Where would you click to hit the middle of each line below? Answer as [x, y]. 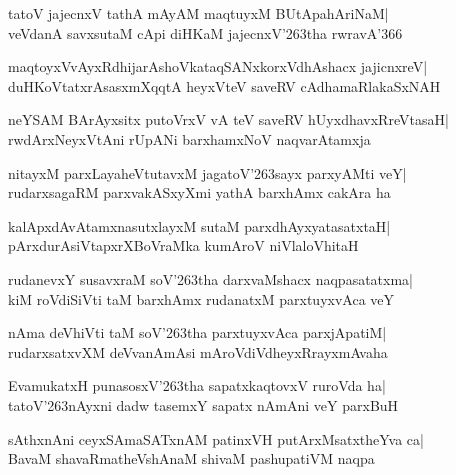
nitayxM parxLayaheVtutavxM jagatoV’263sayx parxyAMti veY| [207, 172]
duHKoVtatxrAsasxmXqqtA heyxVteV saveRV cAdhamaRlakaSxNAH [224, 85]
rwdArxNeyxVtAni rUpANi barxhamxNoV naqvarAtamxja [189, 138]
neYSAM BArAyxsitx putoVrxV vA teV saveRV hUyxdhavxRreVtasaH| [228, 119]
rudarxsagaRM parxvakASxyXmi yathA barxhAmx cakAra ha [199, 192]
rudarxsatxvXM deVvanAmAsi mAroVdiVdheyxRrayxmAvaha [198, 351]
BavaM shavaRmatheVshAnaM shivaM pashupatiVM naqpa [191, 458]
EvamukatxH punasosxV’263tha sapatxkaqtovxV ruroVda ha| [197, 385]
